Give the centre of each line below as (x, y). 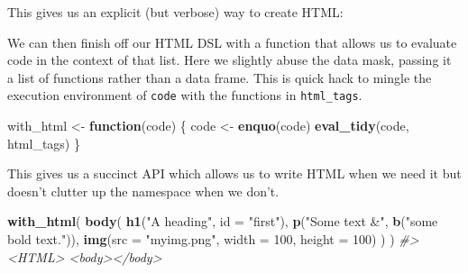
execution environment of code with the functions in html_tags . (185, 95)
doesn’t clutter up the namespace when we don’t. (143, 191)
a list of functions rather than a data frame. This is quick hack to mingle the (220, 77)
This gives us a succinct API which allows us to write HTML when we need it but (234, 173)
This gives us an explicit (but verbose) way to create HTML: (175, 12)
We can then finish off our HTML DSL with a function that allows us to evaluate (232, 42)
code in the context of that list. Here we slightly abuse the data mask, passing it (229, 60)
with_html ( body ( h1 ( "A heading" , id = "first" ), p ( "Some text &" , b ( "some (223, 221)
